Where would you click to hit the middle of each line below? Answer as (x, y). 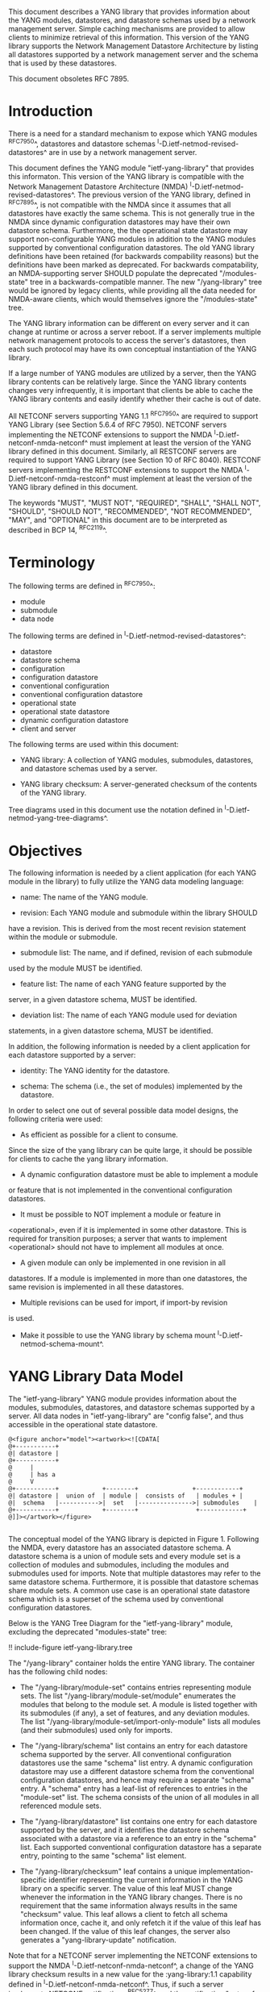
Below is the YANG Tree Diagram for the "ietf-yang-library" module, (121, 1623)
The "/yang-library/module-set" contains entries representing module (136, 1687)
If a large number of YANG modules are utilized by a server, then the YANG (132, 373)
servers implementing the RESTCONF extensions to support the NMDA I (128, 469)
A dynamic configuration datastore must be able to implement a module (139, 1175)
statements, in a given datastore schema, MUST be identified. (111, 1031)
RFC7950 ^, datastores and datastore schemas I (84, 143)
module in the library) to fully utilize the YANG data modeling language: (126, 882)
